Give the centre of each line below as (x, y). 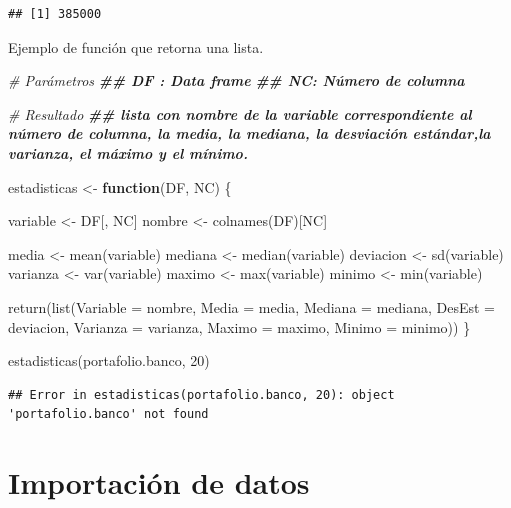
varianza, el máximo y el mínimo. (128, 152)
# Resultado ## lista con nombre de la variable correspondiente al (240, 113)
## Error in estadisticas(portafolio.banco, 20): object (201, 394)
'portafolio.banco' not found (108, 414)
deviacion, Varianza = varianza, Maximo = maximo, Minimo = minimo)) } (239, 326)
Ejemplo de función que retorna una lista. (136, 46)
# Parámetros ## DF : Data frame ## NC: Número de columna (236, 80)
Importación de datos (159, 482)
